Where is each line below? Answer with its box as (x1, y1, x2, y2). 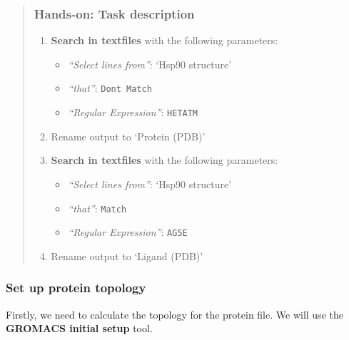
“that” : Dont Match (68, 81, 152, 96)
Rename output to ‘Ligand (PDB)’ (51, 248, 203, 263)
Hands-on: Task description (34, 4, 195, 22)
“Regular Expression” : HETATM (68, 105, 198, 120)
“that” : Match (68, 200, 127, 215)
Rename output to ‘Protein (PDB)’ (51, 128, 206, 143)
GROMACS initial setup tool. (6, 321, 153, 336)
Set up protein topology (6, 279, 146, 297)
